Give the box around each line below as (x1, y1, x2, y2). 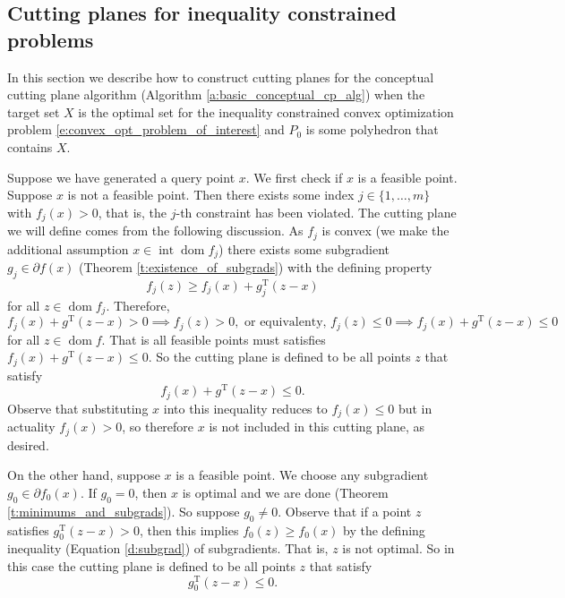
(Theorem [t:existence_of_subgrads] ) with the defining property (79, 258, 432, 277)
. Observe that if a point (278, 501, 412, 520)
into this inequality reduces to (163, 398, 328, 417)
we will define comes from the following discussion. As (7, 221, 304, 240)
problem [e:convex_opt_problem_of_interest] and (7, 120, 285, 139)
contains (7, 137, 53, 156)
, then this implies (139, 520, 239, 539)
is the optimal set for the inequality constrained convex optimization (78, 102, 454, 121)
